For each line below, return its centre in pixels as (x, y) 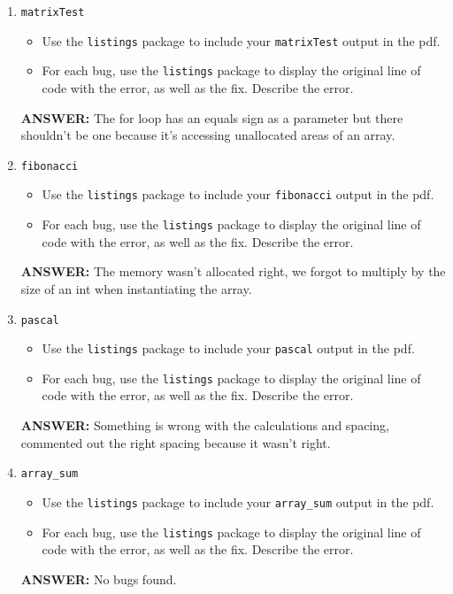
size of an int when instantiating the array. (136, 288)
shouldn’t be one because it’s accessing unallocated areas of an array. (208, 135)
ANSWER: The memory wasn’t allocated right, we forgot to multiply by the (233, 271)
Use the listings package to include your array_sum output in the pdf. (238, 501)
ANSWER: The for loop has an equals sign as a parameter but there (212, 117)
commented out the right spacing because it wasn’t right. (176, 442)
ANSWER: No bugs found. (99, 579)
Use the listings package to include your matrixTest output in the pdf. (241, 40)
